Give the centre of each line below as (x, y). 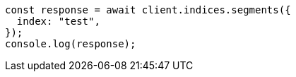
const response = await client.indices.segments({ (148, 10)
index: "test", (58, 21)
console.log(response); (71, 44)
